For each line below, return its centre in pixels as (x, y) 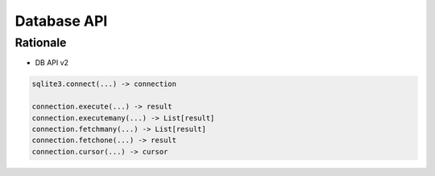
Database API (61, 21)
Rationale (41, 43)
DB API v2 (52, 63)
